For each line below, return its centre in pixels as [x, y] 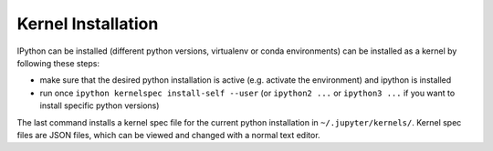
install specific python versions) [100, 106]
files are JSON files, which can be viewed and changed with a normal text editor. [168, 135]
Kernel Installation [88, 24]
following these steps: [58, 63]
